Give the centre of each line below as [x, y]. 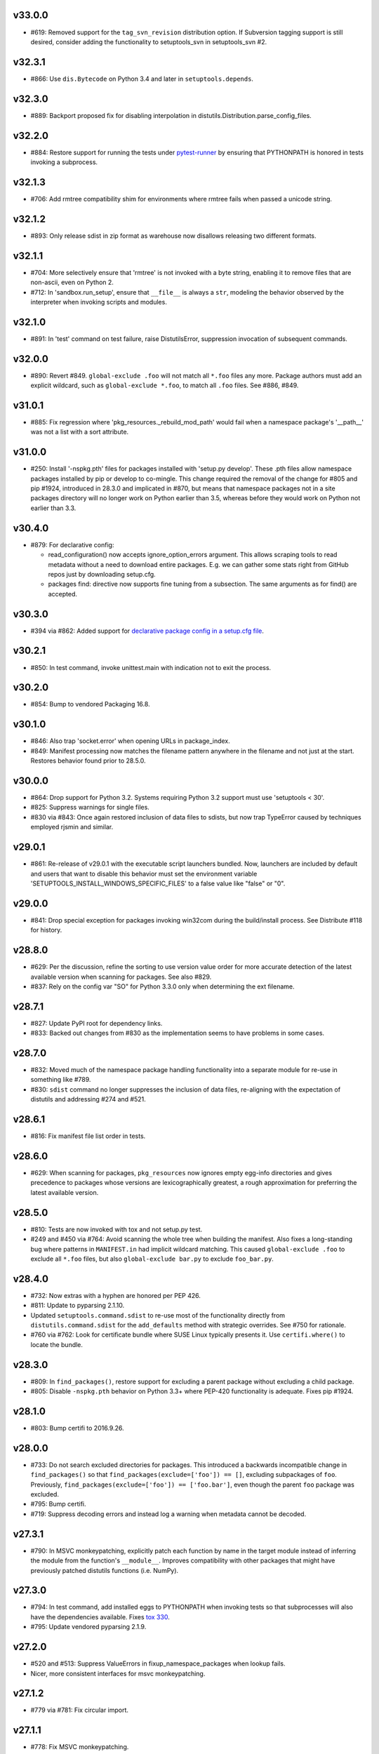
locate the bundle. [57, 1344]
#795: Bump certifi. [59, 1504]
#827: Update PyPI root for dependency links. [97, 1023]
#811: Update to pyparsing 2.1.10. [78, 1306]
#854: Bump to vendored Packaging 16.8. [90, 704]
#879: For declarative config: [72, 544]
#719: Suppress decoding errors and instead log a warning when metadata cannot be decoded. [168, 1514]
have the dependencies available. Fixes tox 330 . [100, 1616]
